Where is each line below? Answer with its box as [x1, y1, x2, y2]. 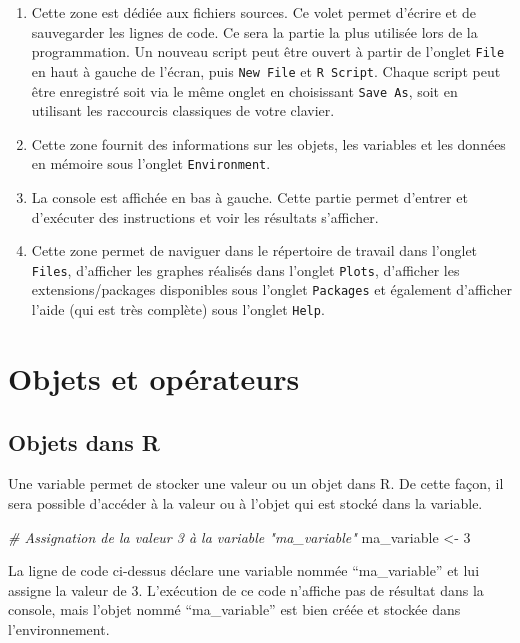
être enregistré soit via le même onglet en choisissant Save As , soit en [31, 80, 458, 101]
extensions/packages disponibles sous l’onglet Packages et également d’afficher [31, 279, 512, 300]
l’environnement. [8, 618, 110, 639]
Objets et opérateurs [8, 357, 300, 398]
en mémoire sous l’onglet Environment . [31, 153, 271, 174]
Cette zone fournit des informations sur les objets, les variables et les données [31, 133, 506, 154]
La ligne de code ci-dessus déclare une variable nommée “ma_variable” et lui [8, 560, 480, 581]
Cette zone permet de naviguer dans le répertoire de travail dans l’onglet [31, 240, 478, 261]
